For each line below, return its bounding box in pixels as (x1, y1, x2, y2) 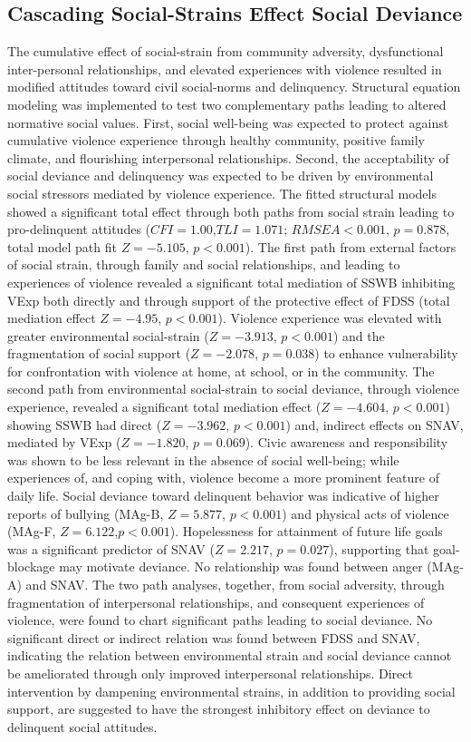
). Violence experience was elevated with (217, 308, 442, 327)
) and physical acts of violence (282, 503, 449, 522)
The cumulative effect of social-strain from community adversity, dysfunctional (7, 42, 444, 61)
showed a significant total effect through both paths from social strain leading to (7, 201, 455, 220)
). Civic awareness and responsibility (245, 433, 448, 452)
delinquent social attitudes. (7, 717, 158, 736)
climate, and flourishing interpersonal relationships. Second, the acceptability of (7, 148, 449, 167)
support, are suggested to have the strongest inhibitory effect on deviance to (7, 699, 430, 718)
